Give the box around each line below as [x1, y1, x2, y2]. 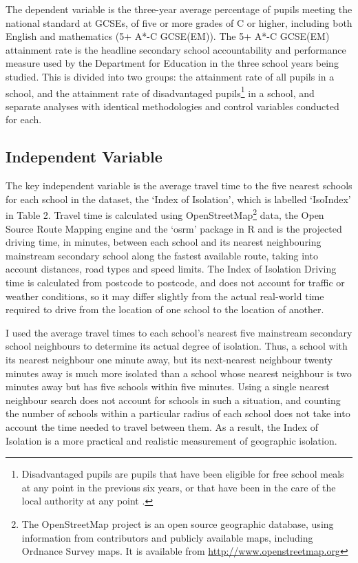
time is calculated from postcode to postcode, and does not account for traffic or [6, 275, 345, 290]
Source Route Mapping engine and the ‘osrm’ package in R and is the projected [6, 221, 342, 235]
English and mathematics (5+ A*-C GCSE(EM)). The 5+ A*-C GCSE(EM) [6, 29, 330, 43]
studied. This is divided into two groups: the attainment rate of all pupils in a [6, 69, 335, 83]
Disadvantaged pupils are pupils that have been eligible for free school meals [21, 467, 344, 481]
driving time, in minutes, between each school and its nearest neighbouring [6, 235, 322, 249]
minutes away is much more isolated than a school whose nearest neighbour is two [6, 365, 352, 380]
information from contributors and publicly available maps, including [21, 530, 313, 544]
